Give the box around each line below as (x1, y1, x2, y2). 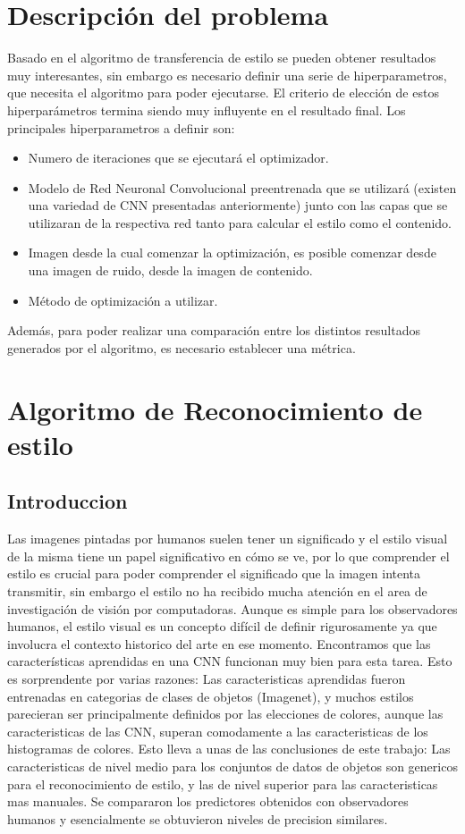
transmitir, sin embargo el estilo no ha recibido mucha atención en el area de (7, 581, 427, 600)
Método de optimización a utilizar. (28, 291, 218, 309)
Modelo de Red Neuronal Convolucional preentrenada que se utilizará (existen (28, 178, 457, 197)
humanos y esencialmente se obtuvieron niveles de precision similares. (7, 809, 388, 828)
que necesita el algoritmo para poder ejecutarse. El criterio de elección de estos (7, 83, 439, 102)
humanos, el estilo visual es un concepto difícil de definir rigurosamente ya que (7, 617, 437, 636)
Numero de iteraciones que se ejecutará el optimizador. (28, 148, 329, 167)
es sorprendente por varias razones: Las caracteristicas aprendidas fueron (7, 669, 406, 687)
